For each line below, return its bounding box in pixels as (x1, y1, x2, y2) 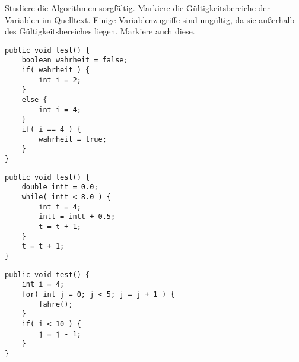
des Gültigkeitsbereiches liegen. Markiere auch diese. (5, 25, 195, 37)
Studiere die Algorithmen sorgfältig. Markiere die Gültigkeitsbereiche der (5, 2, 271, 14)
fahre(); (39, 300, 73, 309)
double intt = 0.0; (21, 183, 98, 192)
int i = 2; (39, 75, 81, 84)
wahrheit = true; (39, 135, 107, 144)
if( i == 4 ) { (21, 125, 81, 134)
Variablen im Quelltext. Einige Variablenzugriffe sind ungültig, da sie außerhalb (5, 13, 295, 26)
